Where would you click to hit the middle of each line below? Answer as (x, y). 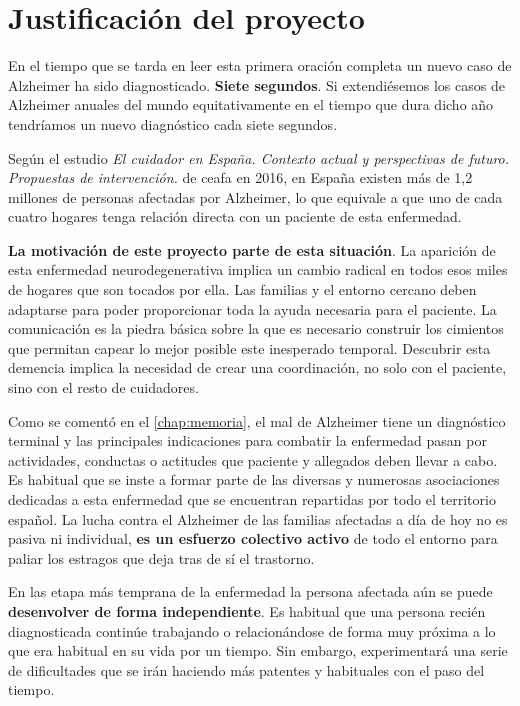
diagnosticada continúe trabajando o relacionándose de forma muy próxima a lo (252, 630)
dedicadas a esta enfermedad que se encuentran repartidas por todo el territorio (252, 499)
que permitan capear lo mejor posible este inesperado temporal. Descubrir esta (249, 347)
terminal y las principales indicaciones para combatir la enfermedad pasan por (247, 440)
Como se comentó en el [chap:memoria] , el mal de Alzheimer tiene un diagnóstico (257, 420)
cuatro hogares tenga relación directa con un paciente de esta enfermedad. (235, 216)
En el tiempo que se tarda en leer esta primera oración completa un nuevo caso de (260, 65)
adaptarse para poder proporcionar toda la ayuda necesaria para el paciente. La (252, 308)
